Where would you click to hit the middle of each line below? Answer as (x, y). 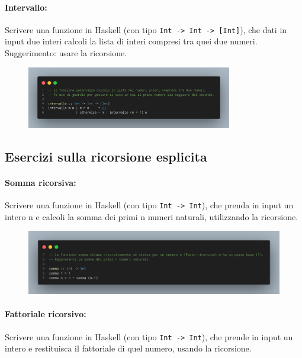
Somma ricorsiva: (41, 182)
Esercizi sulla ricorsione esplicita (106, 156)
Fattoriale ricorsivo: (46, 314)
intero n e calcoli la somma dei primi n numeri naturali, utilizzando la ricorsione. (152, 216)
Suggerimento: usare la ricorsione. (66, 53)
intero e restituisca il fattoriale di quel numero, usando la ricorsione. (128, 348)
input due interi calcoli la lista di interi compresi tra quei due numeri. (131, 41)
